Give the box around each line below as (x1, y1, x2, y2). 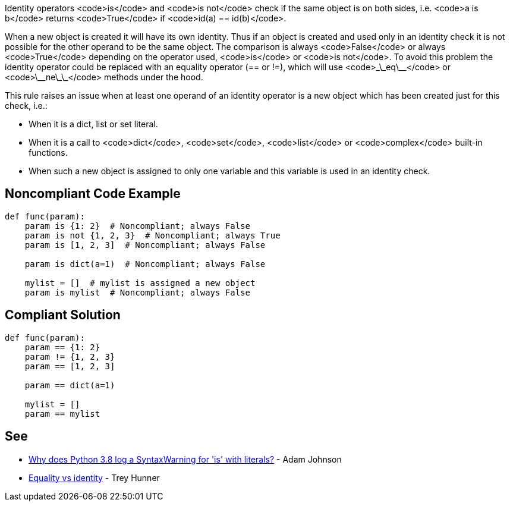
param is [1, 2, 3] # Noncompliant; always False (24, 240, 266, 250)
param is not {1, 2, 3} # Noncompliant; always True (24, 230, 281, 240)
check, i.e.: (5, 100, 48, 111)
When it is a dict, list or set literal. (29, 119, 158, 129)
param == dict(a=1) (24, 380, 115, 390)
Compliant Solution (5, 307, 121, 323)
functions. (29, 147, 68, 158)
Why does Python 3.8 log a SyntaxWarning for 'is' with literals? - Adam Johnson (29, 454, 342, 464)
